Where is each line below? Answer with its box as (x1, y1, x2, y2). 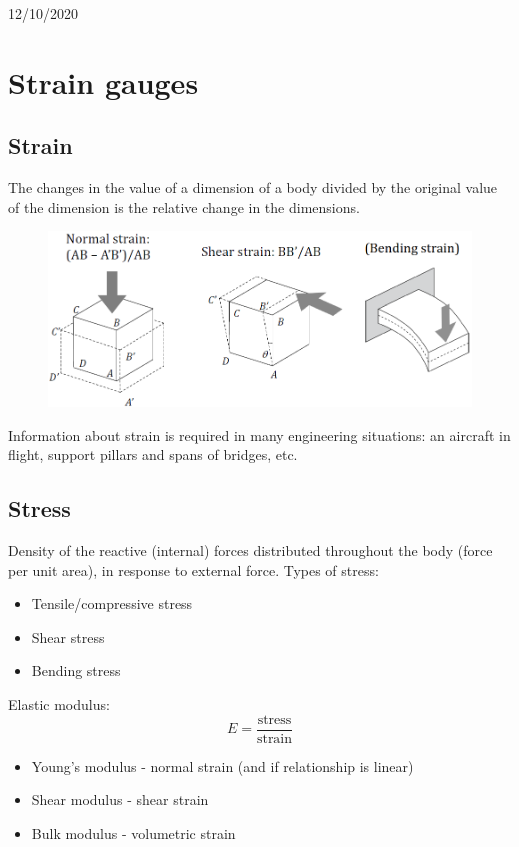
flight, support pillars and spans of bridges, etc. (8, 444, 298, 465)
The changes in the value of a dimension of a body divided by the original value (8, 177, 498, 198)
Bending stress (31, 660, 121, 681)
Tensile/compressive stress (31, 593, 193, 614)
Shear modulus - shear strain (31, 789, 209, 810)
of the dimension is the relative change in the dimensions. (8, 196, 360, 217)
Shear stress (31, 626, 105, 647)
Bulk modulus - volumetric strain (31, 822, 236, 843)
